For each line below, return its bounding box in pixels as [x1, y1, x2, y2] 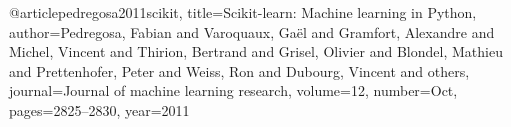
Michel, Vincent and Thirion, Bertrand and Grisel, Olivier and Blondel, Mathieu [9, 41, 503, 62]
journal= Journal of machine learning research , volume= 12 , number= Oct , [9, 80, 458, 101]
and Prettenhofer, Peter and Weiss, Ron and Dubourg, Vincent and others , [9, 60, 470, 81]
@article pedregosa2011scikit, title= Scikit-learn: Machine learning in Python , [9, 2, 477, 22]
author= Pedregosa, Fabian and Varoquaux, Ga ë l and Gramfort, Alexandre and [9, 21, 495, 42]
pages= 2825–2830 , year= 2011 [9, 99, 190, 120]
